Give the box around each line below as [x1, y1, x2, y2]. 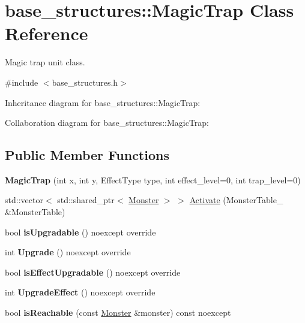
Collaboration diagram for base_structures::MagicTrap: [5, 116, 210, 129]
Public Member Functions [5, 146, 169, 164]
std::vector [5, 194, 43, 206]
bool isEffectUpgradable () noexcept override [5, 265, 181, 278]
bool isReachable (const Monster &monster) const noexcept [5, 306, 231, 319]
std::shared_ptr [57, 194, 115, 206]
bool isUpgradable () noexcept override [5, 225, 156, 238]
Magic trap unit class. [5, 56, 85, 68]
